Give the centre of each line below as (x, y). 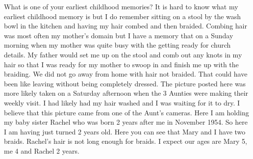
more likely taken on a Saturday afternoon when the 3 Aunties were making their (126, 93)
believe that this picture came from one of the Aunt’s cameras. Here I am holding (126, 112)
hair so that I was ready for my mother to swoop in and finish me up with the (121, 64)
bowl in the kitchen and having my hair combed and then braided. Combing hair (126, 26)
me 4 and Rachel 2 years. (42, 150)
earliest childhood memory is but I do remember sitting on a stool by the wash (123, 16)
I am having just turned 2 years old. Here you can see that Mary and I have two (125, 131)
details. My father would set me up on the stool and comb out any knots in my (123, 54)
